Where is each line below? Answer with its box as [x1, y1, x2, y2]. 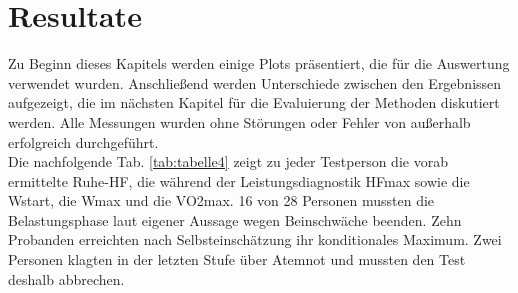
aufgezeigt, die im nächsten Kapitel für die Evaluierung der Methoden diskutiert [8, 92, 500, 113]
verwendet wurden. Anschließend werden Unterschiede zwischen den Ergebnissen [8, 72, 502, 93]
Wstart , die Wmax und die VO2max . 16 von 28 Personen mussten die [8, 190, 435, 211]
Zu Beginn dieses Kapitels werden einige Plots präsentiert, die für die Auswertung [8, 53, 510, 74]
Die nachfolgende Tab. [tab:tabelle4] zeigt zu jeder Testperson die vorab [8, 151, 448, 172]
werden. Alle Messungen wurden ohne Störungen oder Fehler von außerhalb [8, 111, 471, 132]
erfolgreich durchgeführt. [8, 131, 159, 152]
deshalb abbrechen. [8, 268, 125, 289]
